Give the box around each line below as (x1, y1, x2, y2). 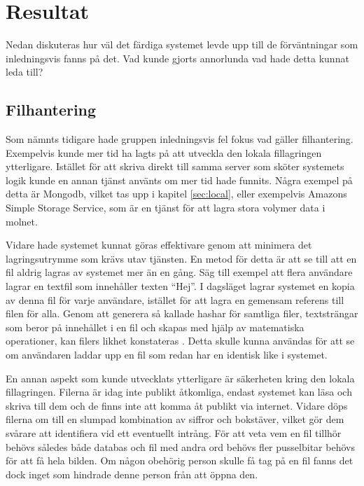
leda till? (6, 64, 43, 79)
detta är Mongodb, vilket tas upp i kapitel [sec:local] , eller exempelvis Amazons (6, 186, 347, 201)
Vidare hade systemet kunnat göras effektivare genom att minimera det (6, 237, 312, 252)
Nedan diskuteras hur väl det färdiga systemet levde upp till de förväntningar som (6, 37, 358, 52)
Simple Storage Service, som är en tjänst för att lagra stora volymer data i (6, 200, 325, 215)
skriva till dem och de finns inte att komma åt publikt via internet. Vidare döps (6, 398, 348, 412)
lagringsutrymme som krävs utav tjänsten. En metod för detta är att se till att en (6, 251, 357, 265)
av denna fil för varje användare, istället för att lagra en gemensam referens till (6, 292, 344, 307)
